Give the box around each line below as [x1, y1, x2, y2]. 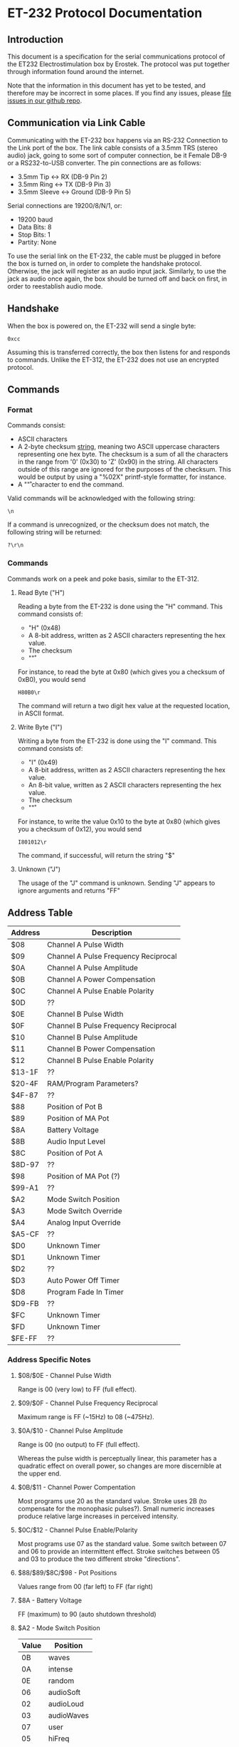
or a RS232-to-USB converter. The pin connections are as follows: [7, 158, 201, 167]
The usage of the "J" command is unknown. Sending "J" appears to [17, 878, 216, 887]
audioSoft [48, 1687, 81, 1697]
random [48, 1676, 75, 1686]
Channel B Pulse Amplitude [47, 1032, 138, 1042]
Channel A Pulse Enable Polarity [47, 986, 154, 996]
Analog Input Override [47, 1218, 121, 1228]
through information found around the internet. [7, 68, 144, 76]
